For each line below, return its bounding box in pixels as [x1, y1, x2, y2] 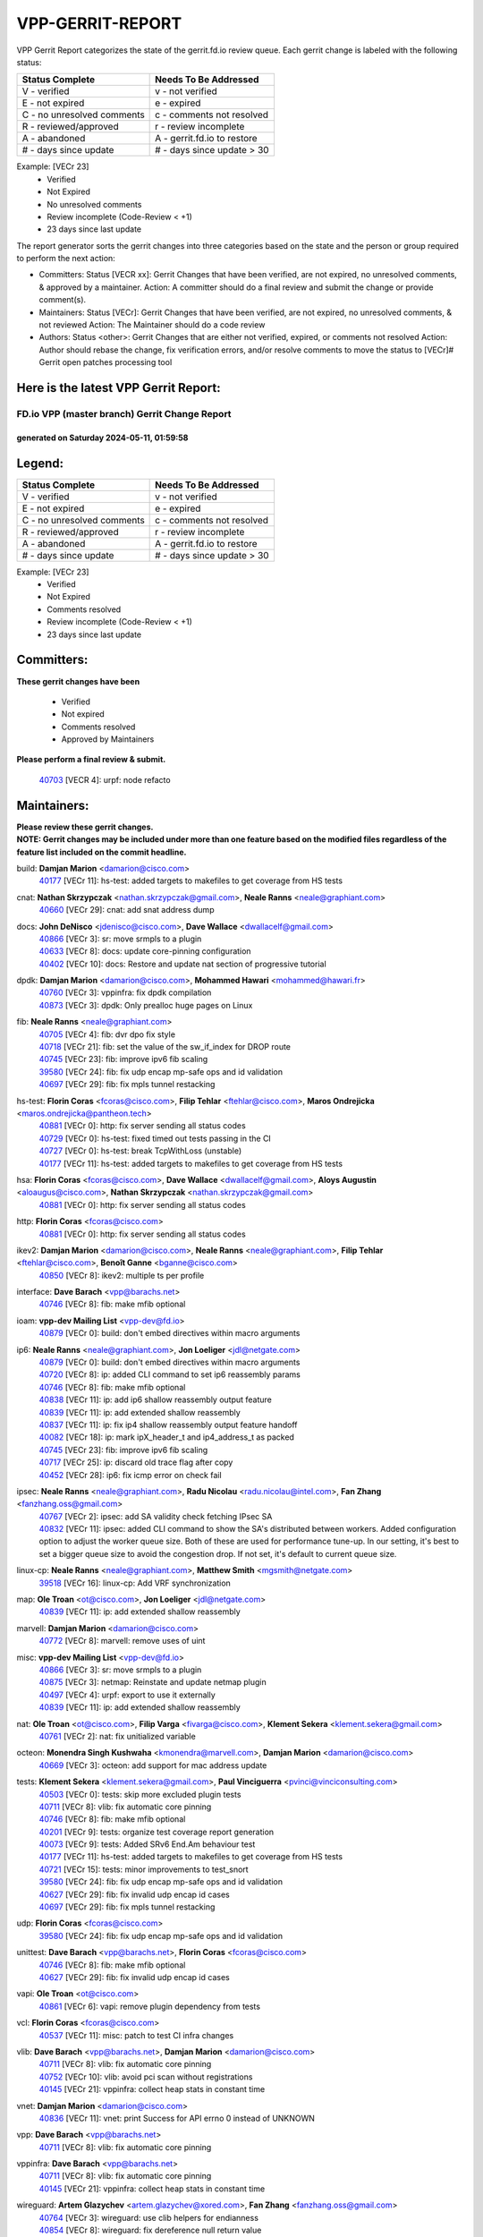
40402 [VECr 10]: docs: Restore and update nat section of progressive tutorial [38, 958, 326, 969]
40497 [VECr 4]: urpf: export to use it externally [38, 1689, 216, 1700]
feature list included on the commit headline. [16, 846, 187, 857]
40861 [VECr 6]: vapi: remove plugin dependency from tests [38, 2001, 261, 2012]
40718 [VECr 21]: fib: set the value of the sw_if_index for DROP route [38, 1042, 291, 1052]
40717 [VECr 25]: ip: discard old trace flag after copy [38, 1457, 233, 1467]
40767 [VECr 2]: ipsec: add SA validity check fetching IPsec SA [38, 1510, 273, 1521]
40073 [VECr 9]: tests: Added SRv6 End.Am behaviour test [38, 1839, 256, 1850]
